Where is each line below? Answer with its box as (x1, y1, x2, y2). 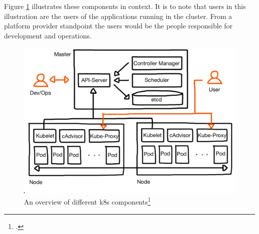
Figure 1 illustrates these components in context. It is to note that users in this (4, 1, 246, 11)
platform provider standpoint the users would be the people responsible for (4, 20, 233, 31)
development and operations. (4, 30, 92, 40)
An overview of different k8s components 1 (24, 195, 151, 207)
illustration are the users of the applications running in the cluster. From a (4, 10, 232, 21)
